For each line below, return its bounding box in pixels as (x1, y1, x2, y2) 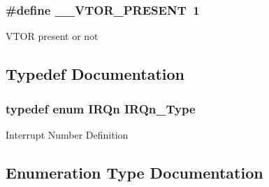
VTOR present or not (6, 29, 99, 43)
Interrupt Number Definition (6, 127, 129, 141)
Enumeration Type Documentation (6, 161, 263, 183)
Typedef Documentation (6, 63, 184, 85)
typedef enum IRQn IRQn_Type (6, 99, 196, 117)
